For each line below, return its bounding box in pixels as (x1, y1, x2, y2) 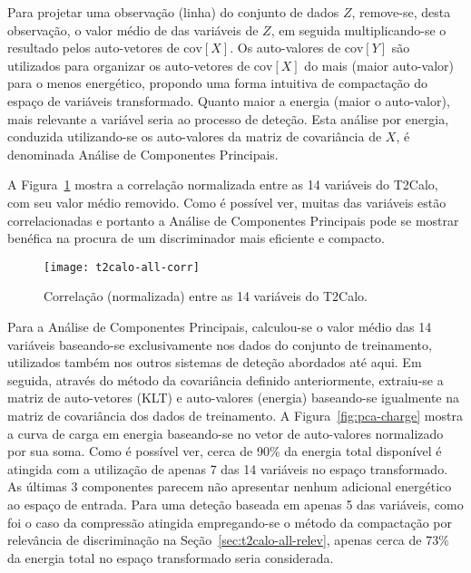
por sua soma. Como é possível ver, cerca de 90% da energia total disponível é (7, 442, 442, 461)
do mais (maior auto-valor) (304, 55, 455, 74)
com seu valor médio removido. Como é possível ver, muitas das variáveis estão (7, 192, 446, 211)
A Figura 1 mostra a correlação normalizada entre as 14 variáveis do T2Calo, (7, 175, 438, 194)
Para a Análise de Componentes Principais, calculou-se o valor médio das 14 (7, 316, 432, 335)
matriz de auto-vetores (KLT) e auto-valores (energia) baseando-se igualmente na (7, 388, 459, 407)
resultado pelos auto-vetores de (7, 38, 180, 57)
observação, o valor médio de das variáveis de (7, 20, 259, 39)
